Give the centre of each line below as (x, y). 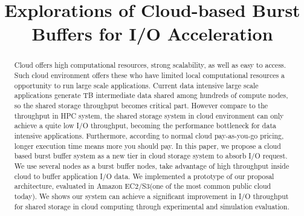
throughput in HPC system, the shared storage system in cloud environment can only (149, 115)
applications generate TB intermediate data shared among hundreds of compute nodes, (151, 95)
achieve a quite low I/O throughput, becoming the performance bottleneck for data (145, 126)
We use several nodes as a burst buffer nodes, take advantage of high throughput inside (152, 165)
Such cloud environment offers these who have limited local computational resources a (150, 75)
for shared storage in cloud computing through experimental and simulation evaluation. (152, 206)
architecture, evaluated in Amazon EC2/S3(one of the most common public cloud (143, 186)
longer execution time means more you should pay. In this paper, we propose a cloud (147, 146)
